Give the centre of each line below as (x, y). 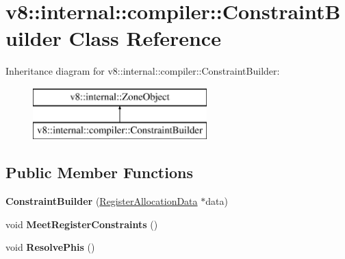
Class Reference (145, 38)
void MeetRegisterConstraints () (82, 224)
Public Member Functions (99, 172)
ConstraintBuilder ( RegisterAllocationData (102, 201)
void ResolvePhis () (50, 247)
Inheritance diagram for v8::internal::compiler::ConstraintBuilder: (143, 71)
